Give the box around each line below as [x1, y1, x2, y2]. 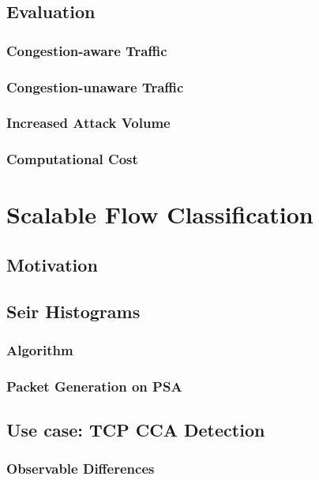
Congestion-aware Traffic [6, 40, 167, 60]
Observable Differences [6, 459, 155, 478]
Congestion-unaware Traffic [6, 77, 184, 96]
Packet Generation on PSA [6, 376, 182, 396]
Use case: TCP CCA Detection [6, 418, 265, 442]
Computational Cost [6, 149, 138, 169]
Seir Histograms [6, 298, 141, 323]
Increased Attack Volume [6, 113, 171, 133]
